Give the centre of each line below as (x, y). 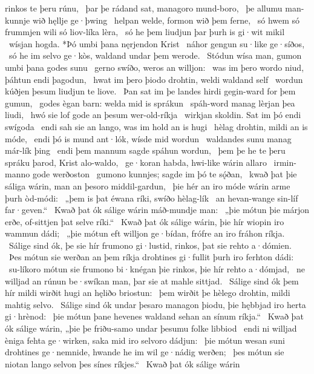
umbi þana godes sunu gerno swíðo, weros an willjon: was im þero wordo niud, (155, 67)
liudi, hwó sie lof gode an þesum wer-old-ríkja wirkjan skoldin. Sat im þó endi (153, 115)
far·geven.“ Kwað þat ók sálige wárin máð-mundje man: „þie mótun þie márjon (157, 210)
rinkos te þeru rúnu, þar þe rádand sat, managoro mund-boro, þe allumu (144, 8)
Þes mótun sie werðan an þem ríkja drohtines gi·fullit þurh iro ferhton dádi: (151, 257)
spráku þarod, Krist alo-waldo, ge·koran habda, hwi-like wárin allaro (136, 162)
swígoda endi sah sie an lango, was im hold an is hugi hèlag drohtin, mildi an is (156, 126)
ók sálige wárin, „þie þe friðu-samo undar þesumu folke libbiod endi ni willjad (151, 328)
